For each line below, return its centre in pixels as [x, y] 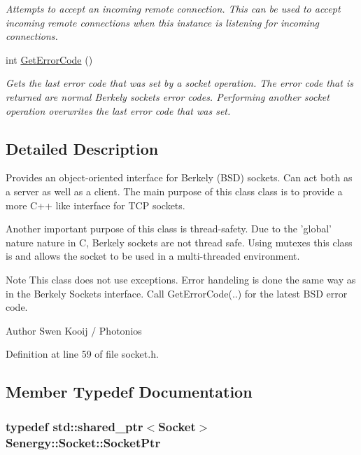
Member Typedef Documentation [129, 392]
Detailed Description [82, 148]
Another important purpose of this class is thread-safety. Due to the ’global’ [169, 229]
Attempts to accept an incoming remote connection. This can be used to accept [173, 8]
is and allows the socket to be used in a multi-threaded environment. [153, 256]
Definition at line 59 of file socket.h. [82, 354]
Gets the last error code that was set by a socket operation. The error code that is [179, 83]
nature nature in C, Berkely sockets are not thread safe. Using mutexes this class [179, 242]
